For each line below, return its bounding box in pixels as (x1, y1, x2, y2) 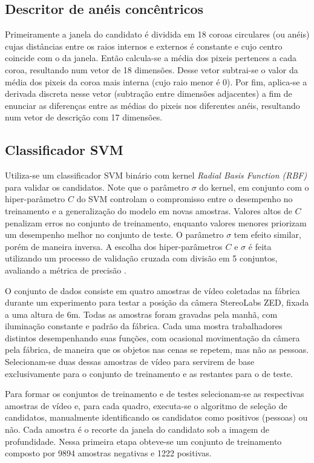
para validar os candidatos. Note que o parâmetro (5, 180, 189, 193)
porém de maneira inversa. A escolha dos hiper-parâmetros (5, 240, 223, 252)
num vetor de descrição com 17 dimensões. (5, 111, 163, 123)
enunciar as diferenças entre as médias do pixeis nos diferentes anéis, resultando (5, 99, 300, 111)
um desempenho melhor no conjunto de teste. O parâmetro (5, 228, 224, 241)
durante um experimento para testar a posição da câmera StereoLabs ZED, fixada (5, 296, 309, 309)
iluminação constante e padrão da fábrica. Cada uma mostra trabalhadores (5, 320, 283, 332)
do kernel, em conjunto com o (199, 180, 309, 193)
